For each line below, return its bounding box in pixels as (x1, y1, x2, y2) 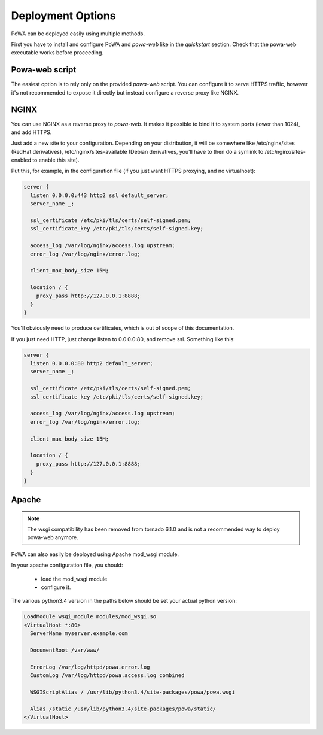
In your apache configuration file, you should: (11, 561, 123, 569)
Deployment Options (11, 9, 116, 22)
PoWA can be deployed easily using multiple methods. (11, 30, 145, 37)
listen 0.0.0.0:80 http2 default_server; (30, 360, 154, 367)
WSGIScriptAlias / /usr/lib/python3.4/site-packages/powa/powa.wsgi (30, 688, 236, 695)
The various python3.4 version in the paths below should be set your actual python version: (11, 597, 237, 605)
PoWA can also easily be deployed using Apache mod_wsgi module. (11, 551, 179, 558)
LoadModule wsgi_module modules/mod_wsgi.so (23, 613, 157, 620)
